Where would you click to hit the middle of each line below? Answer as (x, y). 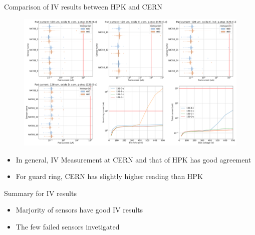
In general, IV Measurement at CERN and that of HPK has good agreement (134, 159)
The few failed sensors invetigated (68, 226)
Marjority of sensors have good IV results (79, 210)
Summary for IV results (40, 193)
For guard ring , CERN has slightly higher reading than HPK (109, 176)
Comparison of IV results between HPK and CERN (83, 6)
